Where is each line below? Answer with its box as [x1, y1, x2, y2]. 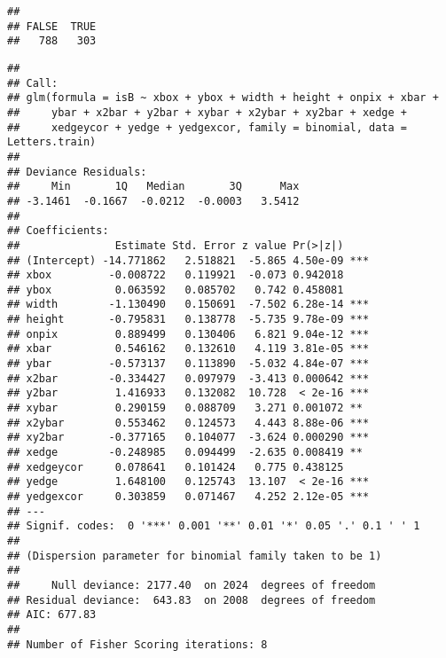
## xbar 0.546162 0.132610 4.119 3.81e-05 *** [7, 342, 370, 356]
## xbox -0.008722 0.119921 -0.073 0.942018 [7, 269, 344, 282]
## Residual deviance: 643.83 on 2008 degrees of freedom [7, 593, 376, 607]
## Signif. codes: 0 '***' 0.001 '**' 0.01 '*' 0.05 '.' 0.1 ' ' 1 [7, 520, 420, 533]
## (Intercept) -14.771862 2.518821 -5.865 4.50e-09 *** [7, 254, 370, 267]
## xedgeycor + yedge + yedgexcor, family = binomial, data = [7, 121, 408, 134]
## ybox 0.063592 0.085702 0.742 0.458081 [7, 283, 344, 296]
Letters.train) [7, 136, 97, 149]
